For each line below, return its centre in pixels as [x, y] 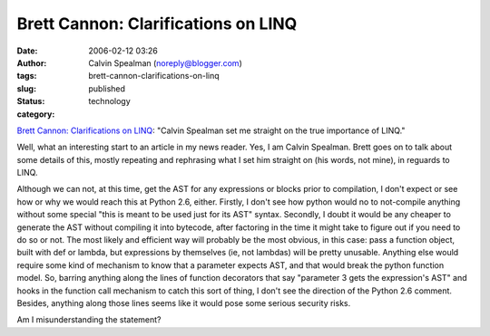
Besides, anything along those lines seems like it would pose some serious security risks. [184, 302]
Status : [31, 101]
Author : [32, 62]
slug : [26, 88]
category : [36, 114]
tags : [27, 76]
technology [109, 101]
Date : [27, 51]
